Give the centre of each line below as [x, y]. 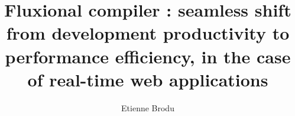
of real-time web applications [148, 79]
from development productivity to [148, 33]
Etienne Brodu [148, 107]
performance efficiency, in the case [148, 56]
